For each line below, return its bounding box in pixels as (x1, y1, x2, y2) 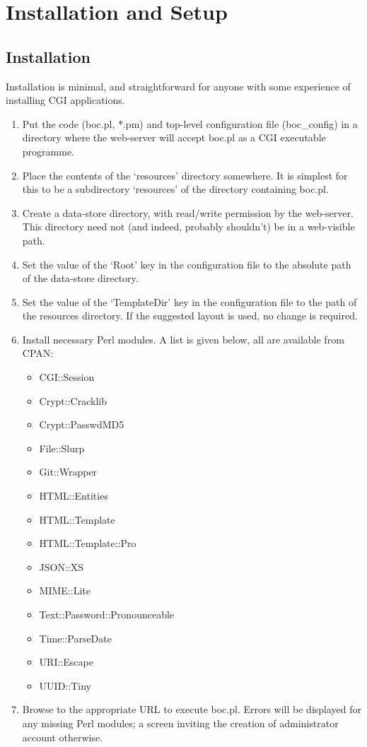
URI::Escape (39, 654, 93, 669)
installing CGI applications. (6, 93, 125, 107)
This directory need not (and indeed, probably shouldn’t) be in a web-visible (22, 219, 355, 234)
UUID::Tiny (39, 678, 91, 693)
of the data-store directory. (22, 271, 139, 286)
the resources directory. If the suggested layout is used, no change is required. (22, 308, 358, 323)
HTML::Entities (39, 488, 108, 503)
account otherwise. (22, 729, 103, 744)
